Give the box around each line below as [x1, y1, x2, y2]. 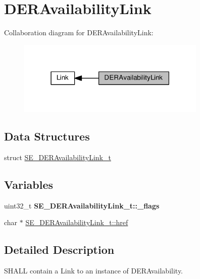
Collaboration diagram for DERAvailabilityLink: [4, 27, 154, 38]
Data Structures [4, 128, 90, 144]
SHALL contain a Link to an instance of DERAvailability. [4, 265, 183, 276]
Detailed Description [4, 242, 115, 257]
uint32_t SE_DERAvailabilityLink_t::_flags [4, 200, 160, 211]
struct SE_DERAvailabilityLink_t [4, 152, 111, 163]
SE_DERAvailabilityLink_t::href [25, 217, 128, 228]
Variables [4, 177, 54, 192]
